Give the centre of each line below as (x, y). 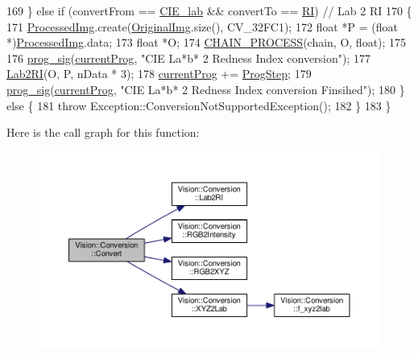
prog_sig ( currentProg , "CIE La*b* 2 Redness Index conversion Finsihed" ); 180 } (206, 89)
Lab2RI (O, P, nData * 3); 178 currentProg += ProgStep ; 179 (159, 74)
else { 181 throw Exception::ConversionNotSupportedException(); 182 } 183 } (199, 105)
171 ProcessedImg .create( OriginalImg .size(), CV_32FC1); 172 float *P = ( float (202, 26)
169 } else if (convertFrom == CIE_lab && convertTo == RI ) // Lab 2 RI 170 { (209, 10)
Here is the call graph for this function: (103, 132)
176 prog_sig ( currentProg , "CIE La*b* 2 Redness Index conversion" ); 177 (189, 58)
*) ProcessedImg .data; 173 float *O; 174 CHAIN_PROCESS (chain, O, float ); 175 (207, 42)
